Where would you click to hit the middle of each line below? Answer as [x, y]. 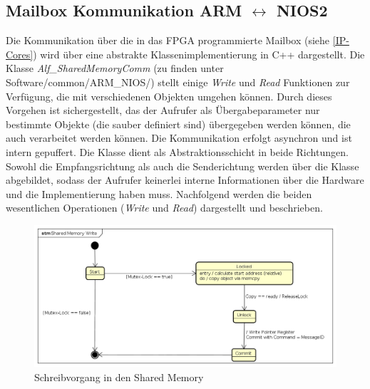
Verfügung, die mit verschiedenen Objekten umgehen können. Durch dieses [169, 96]
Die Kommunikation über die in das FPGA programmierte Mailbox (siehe [168, 40]
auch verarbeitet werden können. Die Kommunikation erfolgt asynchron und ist [179, 138]
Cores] [20, 54]
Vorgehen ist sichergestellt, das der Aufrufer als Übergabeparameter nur [163, 110]
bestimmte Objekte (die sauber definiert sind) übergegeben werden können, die [178, 124]
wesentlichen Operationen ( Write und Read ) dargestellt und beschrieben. [164, 208]
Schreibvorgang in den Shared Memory [119, 377]
